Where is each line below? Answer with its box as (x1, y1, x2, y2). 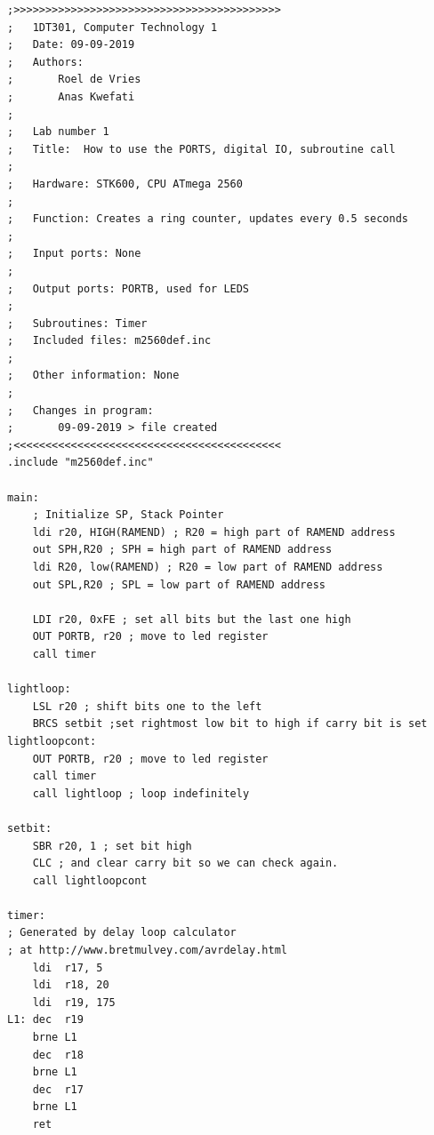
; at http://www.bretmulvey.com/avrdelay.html (7, 944, 287, 957)
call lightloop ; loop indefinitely (32, 787, 250, 800)
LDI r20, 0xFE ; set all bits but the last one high (32, 612, 351, 626)
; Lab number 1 (7, 125, 109, 139)
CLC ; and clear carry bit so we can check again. (32, 857, 339, 870)
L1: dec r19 (7, 1013, 84, 1027)
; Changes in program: (7, 404, 154, 417)
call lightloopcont (32, 874, 148, 887)
